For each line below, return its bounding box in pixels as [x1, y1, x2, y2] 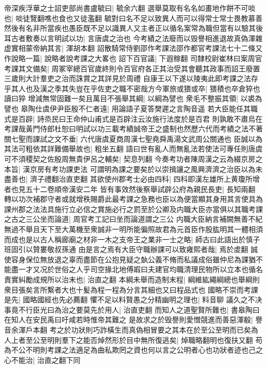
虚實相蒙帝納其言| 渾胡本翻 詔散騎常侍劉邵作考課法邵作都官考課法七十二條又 [4, 43, 263, 53]
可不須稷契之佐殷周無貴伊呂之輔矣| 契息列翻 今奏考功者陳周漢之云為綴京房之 [4, 153, 263, 164]
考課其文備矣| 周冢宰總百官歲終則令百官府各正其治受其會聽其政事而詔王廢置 [4, 63, 260, 73]
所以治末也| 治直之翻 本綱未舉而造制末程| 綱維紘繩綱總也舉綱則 [47, 274, 260, 285]
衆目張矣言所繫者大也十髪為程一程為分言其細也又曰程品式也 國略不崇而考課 [4, 284, 258, 295]
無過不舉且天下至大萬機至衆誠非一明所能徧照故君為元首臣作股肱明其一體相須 [4, 224, 263, 235]
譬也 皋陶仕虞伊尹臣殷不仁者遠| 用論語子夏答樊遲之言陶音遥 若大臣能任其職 [4, 103, 258, 113]
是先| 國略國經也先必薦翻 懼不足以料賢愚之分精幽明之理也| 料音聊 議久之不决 [4, 294, 262, 305]
